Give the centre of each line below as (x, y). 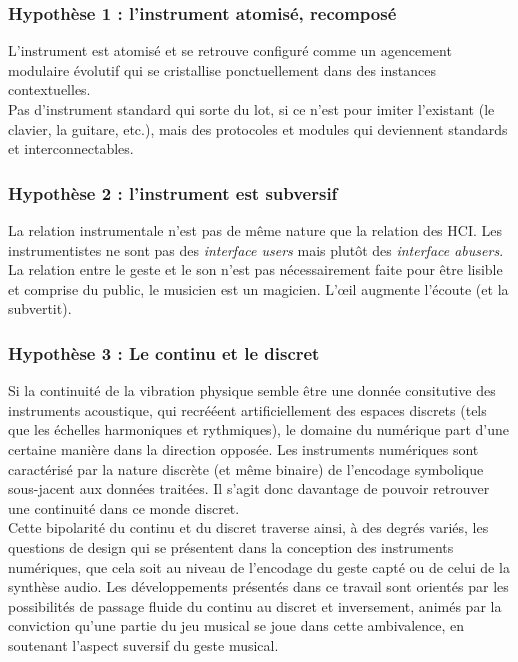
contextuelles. (49, 89)
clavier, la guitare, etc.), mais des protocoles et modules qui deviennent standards (258, 128)
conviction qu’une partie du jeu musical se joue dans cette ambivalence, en (236, 625)
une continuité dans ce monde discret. (124, 507)
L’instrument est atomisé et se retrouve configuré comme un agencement (230, 50)
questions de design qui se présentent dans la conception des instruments (231, 546)
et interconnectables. (71, 148)
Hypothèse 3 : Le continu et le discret (164, 352)
